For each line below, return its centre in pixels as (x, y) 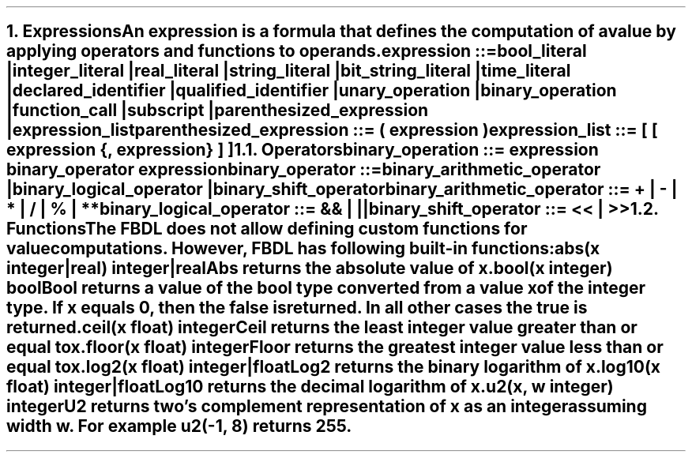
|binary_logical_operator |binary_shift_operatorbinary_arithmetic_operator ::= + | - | (342, 190)
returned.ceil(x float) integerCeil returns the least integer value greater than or (322, 328)
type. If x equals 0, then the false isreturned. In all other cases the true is (297, 308)
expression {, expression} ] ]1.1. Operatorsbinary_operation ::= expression (303, 150)
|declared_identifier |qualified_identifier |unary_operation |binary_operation (312, 91)
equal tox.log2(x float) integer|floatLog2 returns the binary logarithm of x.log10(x (334, 367)
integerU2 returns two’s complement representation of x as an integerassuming (327, 407)
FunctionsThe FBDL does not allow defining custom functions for (267, 229)
